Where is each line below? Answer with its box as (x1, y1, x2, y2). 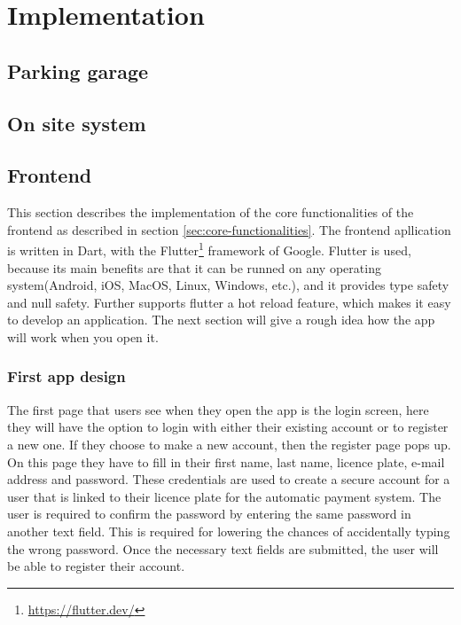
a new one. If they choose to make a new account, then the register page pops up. (7, 434, 451, 453)
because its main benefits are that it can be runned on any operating (7, 258, 381, 277)
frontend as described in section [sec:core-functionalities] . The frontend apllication (7, 220, 451, 238)
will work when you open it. (7, 327, 159, 346)
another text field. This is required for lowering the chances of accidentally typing (7, 521, 450, 540)
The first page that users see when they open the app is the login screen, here (7, 400, 429, 418)
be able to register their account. (7, 557, 185, 575)
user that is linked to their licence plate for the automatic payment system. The (7, 487, 441, 505)
